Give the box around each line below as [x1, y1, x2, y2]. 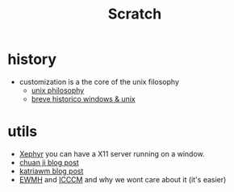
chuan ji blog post [19, 157, 79, 167]
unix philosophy [31, 86, 85, 95]
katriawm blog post [19, 166, 84, 176]
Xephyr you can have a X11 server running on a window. [19, 148, 205, 158]
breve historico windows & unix [31, 94, 136, 103]
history [7, 50, 57, 69]
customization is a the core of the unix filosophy [19, 77, 179, 86]
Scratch [107, 5, 162, 23]
